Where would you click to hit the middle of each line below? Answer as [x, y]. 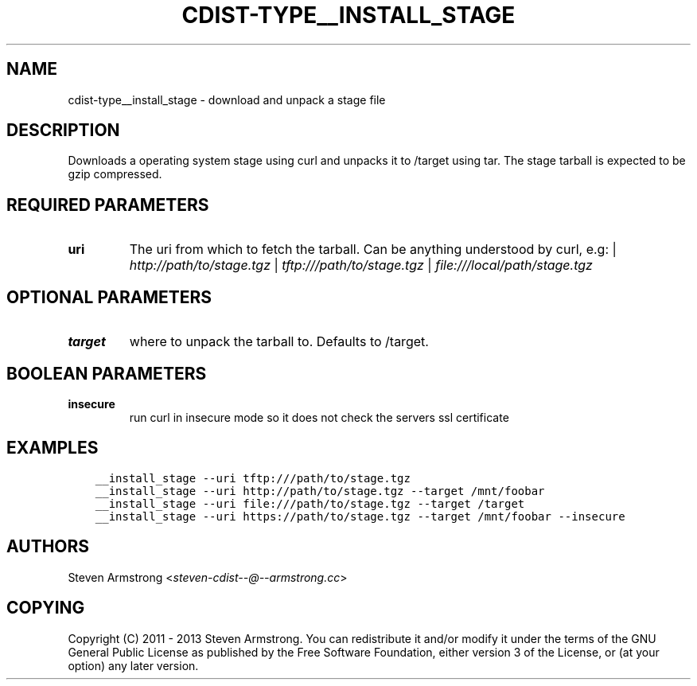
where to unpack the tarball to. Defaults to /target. [279, 342]
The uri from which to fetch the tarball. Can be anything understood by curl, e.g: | [373, 249]
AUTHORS [48, 547]
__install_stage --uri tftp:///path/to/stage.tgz [253, 478]
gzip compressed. [115, 174]
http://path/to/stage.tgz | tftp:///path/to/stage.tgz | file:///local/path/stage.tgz [361, 265]
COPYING [46, 608]
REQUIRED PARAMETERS [108, 205]
